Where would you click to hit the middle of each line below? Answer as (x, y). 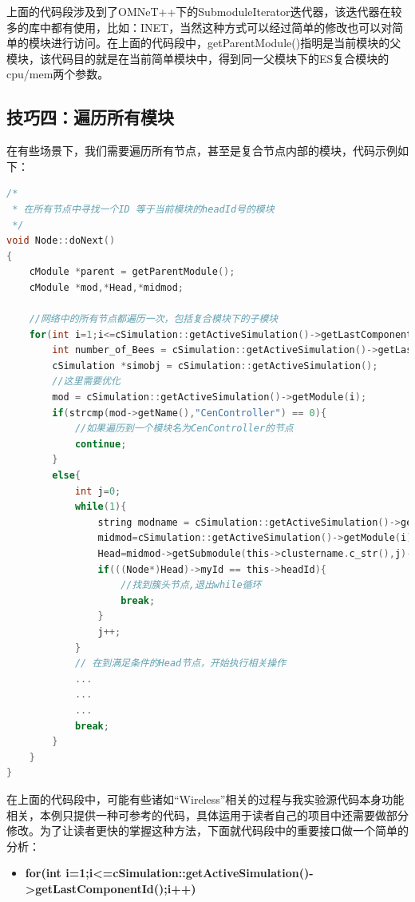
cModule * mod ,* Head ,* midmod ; (106, 287)
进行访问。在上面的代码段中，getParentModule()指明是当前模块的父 (226, 43)
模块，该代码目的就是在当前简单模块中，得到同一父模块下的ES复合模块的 (198, 58)
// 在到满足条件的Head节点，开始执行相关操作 (180, 664)
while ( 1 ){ (101, 507)
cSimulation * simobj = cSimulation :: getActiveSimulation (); (215, 366)
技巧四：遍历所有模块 (90, 117)
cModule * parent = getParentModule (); (132, 272)
